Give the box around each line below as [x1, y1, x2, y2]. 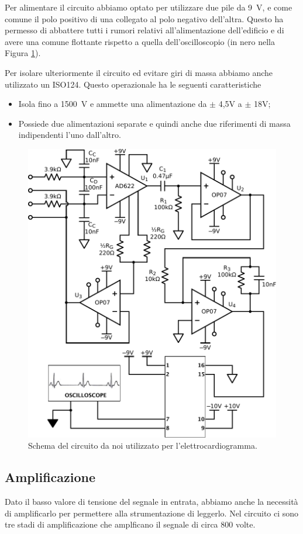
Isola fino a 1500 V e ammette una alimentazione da [18, 98, 207, 110]
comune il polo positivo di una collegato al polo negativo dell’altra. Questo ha [5, 12, 284, 25]
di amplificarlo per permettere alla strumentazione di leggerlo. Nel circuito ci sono [5, 507, 299, 519]
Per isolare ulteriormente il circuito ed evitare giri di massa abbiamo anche [5, 66, 273, 78]
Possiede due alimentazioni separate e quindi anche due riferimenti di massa [18, 117, 291, 129]
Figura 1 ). [5, 47, 41, 59]
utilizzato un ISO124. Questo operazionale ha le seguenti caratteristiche [5, 78, 261, 90]
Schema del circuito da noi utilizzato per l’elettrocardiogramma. [28, 439, 257, 452]
